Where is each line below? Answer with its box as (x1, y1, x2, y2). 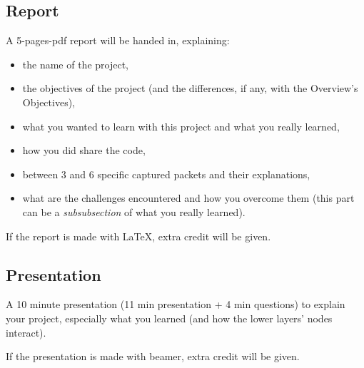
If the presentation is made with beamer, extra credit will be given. (6, 349, 300, 364)
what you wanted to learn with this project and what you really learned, (22, 118, 340, 133)
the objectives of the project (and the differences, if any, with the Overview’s (22, 81, 358, 96)
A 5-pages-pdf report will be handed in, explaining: (6, 33, 230, 48)
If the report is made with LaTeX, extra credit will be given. (6, 228, 271, 243)
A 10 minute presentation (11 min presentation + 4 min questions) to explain (6, 297, 345, 312)
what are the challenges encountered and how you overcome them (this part (22, 190, 355, 205)
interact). (6, 324, 46, 339)
